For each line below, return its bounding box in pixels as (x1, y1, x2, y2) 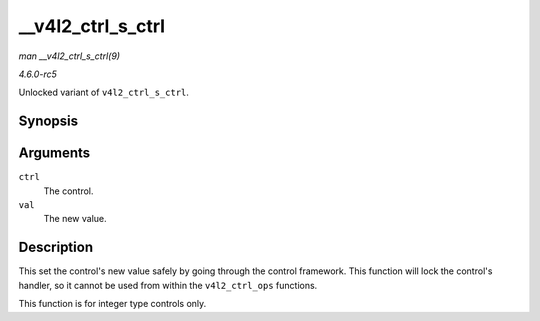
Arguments (18, 145, 91, 162)
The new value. (43, 213, 107, 225)
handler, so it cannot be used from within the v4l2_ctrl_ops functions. (18, 279, 318, 291)
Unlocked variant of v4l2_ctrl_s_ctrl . (18, 86, 190, 99)
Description (18, 239, 94, 256)
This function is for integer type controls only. (18, 298, 207, 310)
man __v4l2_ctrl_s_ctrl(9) (18, 50, 120, 62)
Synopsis (18, 113, 79, 130)
